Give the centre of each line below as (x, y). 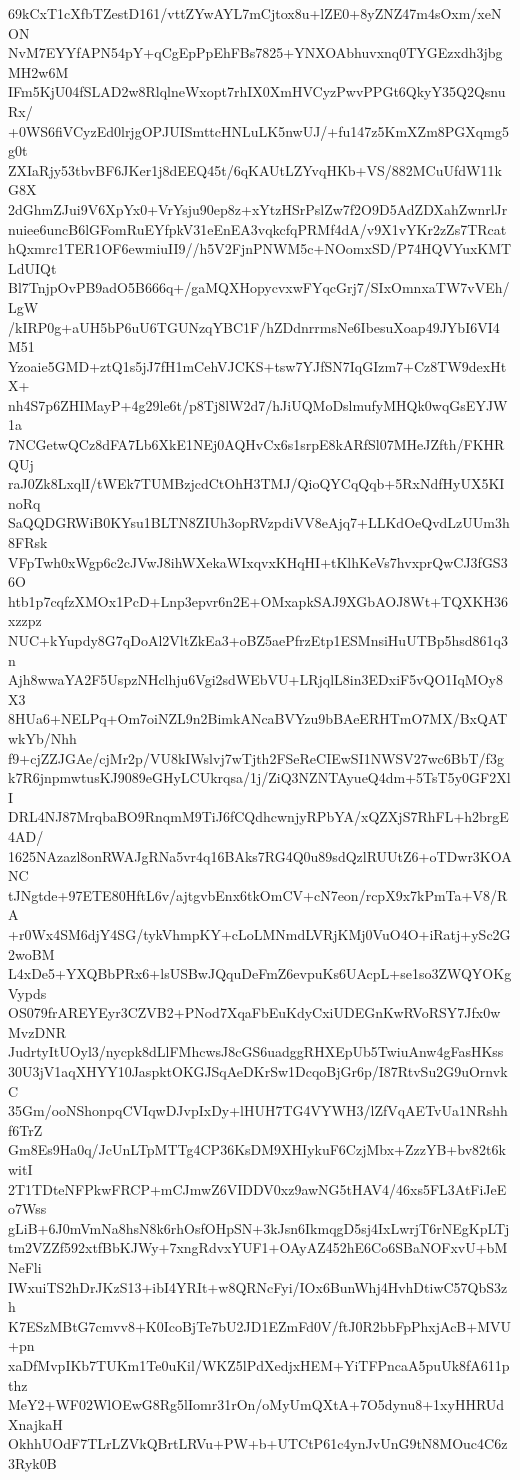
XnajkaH (35, 1423)
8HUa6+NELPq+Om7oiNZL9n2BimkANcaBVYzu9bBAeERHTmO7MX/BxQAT (258, 718)
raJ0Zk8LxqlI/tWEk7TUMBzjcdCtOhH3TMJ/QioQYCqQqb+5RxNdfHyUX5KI (256, 483)
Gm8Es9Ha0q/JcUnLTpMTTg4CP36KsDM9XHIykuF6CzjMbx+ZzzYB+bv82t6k (257, 1149)
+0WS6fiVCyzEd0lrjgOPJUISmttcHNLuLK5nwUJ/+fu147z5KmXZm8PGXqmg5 (258, 130)
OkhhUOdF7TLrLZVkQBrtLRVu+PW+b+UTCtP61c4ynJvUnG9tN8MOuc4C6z (258, 1443)
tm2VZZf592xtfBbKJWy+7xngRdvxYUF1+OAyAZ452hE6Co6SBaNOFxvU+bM (258, 1247)
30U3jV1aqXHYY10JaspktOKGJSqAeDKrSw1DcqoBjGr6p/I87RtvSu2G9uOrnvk (258, 1071)
